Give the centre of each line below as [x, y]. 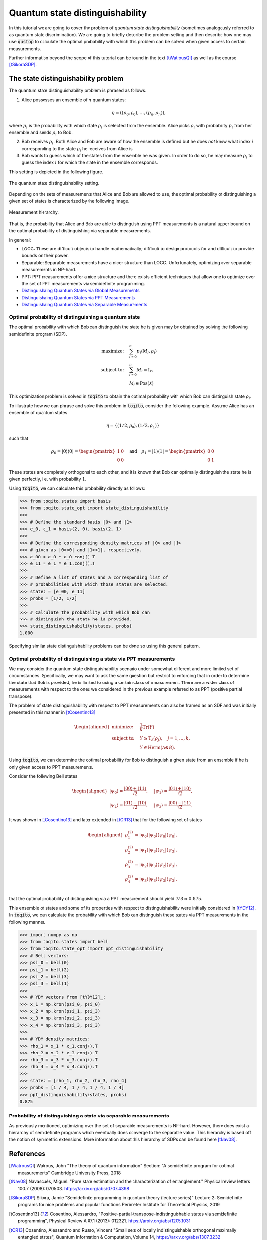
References [27, 1154]
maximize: [113, 351]
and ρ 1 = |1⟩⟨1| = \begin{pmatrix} [168, 452]
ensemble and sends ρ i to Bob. [41, 133]
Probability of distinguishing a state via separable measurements [89, 1116]
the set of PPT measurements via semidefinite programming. [83, 283]
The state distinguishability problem [66, 79]
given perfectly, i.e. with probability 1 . [48, 479]
